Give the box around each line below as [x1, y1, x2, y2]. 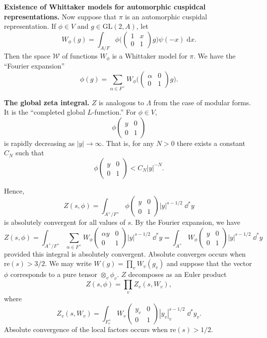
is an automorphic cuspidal [125, 11, 207, 21]
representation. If [4, 21, 56, 31]
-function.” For [92, 107, 136, 117]
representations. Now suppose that [4, 11, 117, 21]
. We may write [45, 258, 92, 269]
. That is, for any [102, 137, 154, 148]
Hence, [4, 185, 24, 196]
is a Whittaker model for [112, 50, 188, 61]
